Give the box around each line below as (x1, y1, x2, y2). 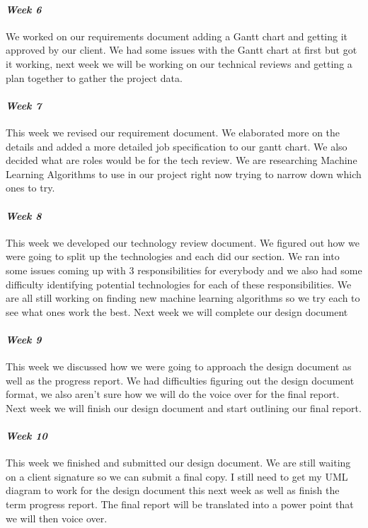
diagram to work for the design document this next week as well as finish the (6, 483, 340, 498)
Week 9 (6, 332, 42, 346)
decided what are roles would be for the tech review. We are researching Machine (6, 153, 357, 168)
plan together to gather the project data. (6, 70, 183, 85)
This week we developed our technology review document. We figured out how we (6, 235, 360, 250)
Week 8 (6, 208, 42, 223)
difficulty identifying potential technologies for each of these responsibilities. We (6, 276, 352, 291)
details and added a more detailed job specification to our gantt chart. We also (6, 139, 347, 153)
